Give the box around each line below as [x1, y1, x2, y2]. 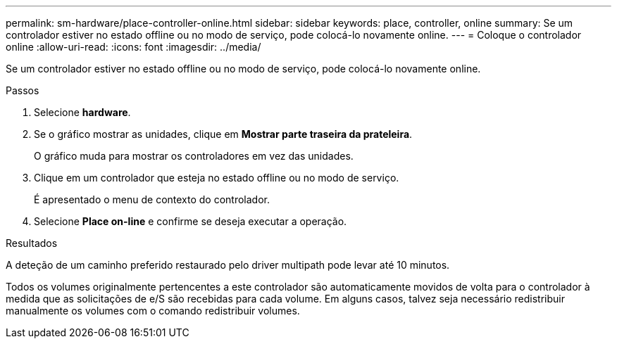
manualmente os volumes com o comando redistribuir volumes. [6, 305, 300, 317]
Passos [6, 84, 39, 96]
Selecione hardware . [34, 106, 131, 118]
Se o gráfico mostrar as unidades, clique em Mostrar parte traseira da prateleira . [34, 128, 413, 140]
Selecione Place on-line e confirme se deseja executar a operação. [34, 215, 347, 227]
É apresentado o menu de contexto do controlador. [34, 193, 270, 205]
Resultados [6, 237, 58, 249]
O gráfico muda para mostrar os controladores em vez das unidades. [34, 150, 354, 162]
